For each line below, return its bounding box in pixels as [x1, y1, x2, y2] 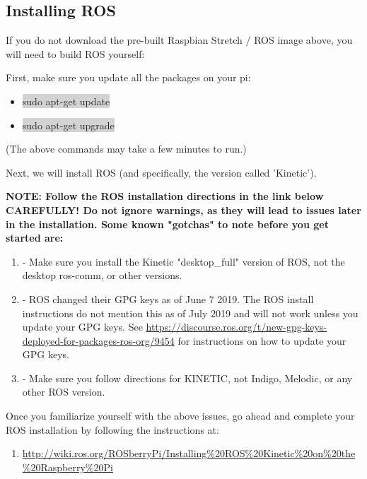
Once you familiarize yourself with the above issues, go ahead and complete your [6, 408, 355, 423]
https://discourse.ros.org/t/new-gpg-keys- [146, 319, 327, 334]
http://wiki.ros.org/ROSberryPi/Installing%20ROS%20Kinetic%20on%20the [22, 446, 356, 461]
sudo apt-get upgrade [22, 117, 115, 132]
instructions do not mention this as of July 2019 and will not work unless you [22, 305, 359, 320]
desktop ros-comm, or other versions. [22, 268, 182, 283]
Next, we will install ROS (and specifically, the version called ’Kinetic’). [6, 165, 317, 179]
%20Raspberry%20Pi [22, 459, 113, 474]
